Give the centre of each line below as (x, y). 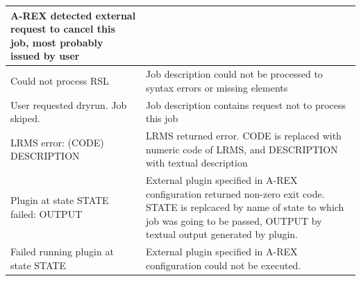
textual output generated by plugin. (222, 234)
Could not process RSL (60, 80)
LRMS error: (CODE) (57, 142)
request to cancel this (63, 29)
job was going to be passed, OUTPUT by (234, 220)
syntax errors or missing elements (217, 87)
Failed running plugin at (62, 252)
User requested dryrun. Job (69, 104)
